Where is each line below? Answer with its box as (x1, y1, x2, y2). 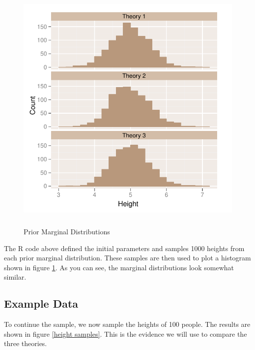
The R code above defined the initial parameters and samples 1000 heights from (4, 243, 245, 253)
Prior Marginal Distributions (24, 226, 110, 237)
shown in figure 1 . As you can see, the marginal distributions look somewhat (4, 262, 234, 272)
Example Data (4, 296, 79, 311)
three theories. (4, 338, 47, 349)
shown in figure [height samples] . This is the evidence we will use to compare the (4, 328, 247, 339)
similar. (4, 272, 27, 282)
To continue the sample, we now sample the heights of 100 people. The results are (4, 319, 251, 329)
